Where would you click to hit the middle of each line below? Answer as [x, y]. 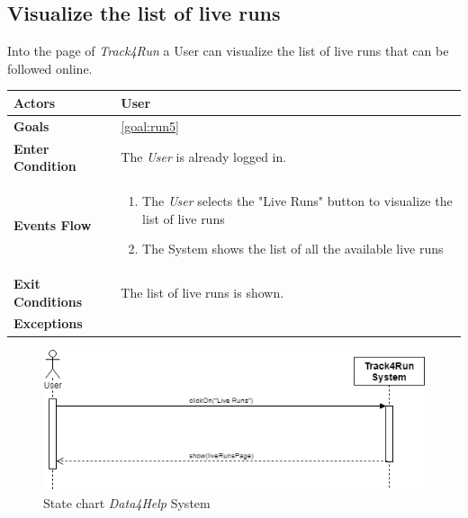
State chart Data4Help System [127, 502]
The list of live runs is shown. [202, 292]
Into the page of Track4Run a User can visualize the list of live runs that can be [228, 51]
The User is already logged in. [204, 157]
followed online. [50, 68]
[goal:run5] [150, 125]
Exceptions [48, 323]
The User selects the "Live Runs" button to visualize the [297, 201]
